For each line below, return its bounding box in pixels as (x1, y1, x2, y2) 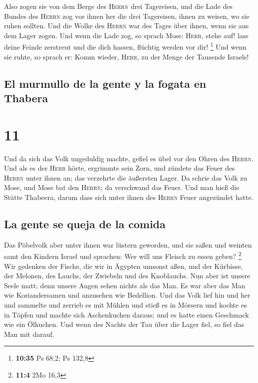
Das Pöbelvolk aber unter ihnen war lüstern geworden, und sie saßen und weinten (4, 239, 252, 250)
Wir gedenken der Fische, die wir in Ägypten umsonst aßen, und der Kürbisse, (4, 260, 243, 271)
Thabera (4, 90, 48, 105)
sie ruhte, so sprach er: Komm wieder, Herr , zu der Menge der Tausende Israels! (4, 51, 249, 62)
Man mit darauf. (4, 328, 55, 339)
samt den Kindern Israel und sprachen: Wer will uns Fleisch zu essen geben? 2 (4, 250, 242, 261)
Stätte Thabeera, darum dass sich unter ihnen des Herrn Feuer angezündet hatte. (4, 191, 254, 202)
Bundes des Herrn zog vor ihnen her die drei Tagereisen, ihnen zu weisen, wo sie (4, 10, 250, 21)
